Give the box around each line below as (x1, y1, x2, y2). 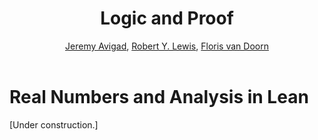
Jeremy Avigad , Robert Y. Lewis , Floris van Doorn (65, 40, 269, 52)
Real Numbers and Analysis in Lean (9, 85, 309, 108)
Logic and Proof (100, 7, 234, 30)
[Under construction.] (9, 118, 99, 131)
